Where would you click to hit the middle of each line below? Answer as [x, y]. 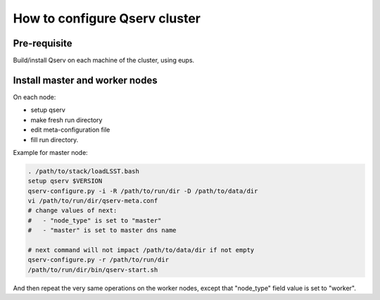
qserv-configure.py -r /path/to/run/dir [98, 260]
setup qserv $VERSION [65, 181]
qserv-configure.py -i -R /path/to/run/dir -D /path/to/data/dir [143, 191]
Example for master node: [50, 152]
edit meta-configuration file [70, 130]
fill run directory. [55, 139]
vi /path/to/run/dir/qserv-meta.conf [93, 201]
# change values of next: [72, 211]
